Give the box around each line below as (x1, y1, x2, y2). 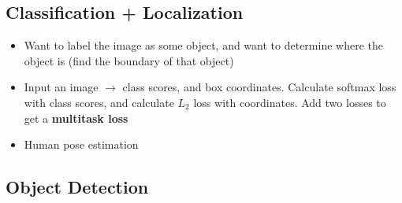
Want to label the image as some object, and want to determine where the (24, 37, 383, 54)
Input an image (24, 79, 99, 95)
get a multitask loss (24, 109, 128, 126)
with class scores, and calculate (24, 94, 174, 110)
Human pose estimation (24, 136, 139, 153)
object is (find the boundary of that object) (24, 52, 234, 68)
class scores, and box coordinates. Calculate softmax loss (122, 79, 396, 95)
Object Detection (6, 175, 149, 199)
